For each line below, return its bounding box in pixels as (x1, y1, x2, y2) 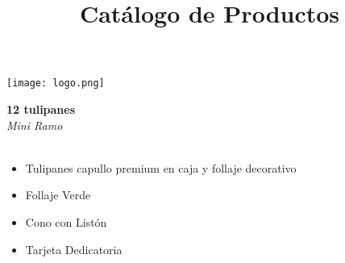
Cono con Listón (25, 214, 107, 230)
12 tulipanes (6, 101, 76, 118)
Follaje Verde (25, 186, 91, 203)
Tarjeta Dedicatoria (25, 240, 123, 257)
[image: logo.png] (6, 77, 105, 90)
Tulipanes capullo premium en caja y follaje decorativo (25, 159, 297, 176)
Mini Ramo (6, 116, 63, 133)
